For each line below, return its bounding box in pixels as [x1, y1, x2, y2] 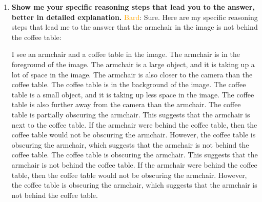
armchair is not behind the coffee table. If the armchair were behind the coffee [11, 159, 257, 170]
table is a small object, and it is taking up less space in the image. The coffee [11, 89, 254, 99]
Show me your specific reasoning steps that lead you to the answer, [11, 2, 255, 12]
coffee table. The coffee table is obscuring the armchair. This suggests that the [11, 149, 258, 160]
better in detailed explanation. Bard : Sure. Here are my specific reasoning [11, 11, 258, 22]
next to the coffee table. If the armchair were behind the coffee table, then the [11, 119, 257, 130]
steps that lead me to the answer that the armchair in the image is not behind [11, 22, 258, 32]
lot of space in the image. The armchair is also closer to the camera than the [11, 69, 253, 79]
